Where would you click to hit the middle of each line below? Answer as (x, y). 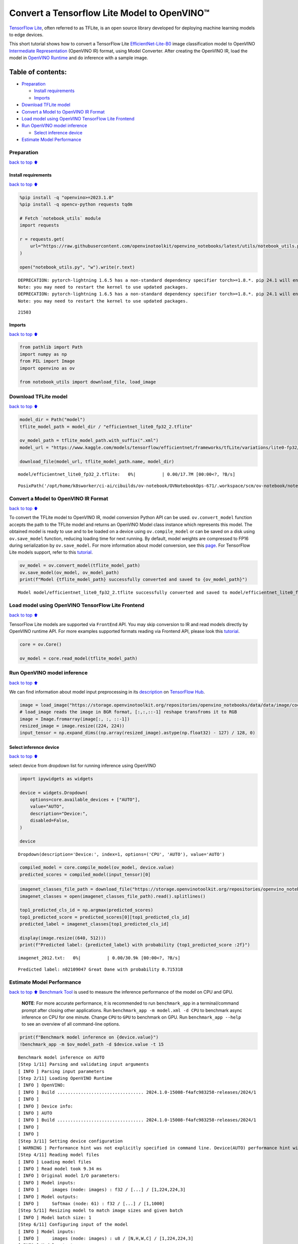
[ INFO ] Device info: (46, 1106)
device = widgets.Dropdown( (54, 793)
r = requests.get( (42, 239)
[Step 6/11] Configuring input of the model (73, 1225)
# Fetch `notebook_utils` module (60, 218)
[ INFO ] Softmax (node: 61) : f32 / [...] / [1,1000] (91, 1204)
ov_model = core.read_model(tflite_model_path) (78, 658)
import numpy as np (43, 354)
